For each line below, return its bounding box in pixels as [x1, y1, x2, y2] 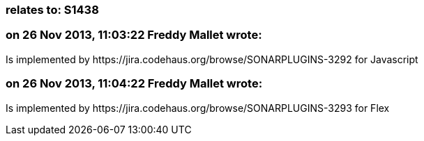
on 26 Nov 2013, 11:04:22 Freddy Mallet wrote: [6, 76, 263, 91]
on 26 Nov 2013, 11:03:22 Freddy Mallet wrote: [6, 28, 262, 42]
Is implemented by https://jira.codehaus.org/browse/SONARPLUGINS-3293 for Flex [6, 101, 390, 114]
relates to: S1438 [6, 3, 99, 17]
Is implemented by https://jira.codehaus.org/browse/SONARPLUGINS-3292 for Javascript [6, 53, 418, 65]
